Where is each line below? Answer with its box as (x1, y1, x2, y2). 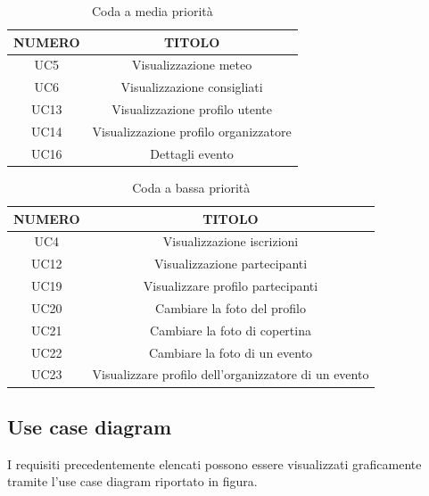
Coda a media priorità (91, 2, 213, 20)
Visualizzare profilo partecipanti (143, 277, 318, 295)
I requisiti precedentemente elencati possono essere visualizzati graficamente (7, 454, 422, 473)
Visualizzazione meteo (132, 55, 252, 74)
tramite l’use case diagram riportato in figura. (7, 472, 258, 491)
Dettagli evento (150, 144, 234, 162)
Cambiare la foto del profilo (155, 298, 306, 317)
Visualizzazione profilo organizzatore (92, 121, 292, 140)
